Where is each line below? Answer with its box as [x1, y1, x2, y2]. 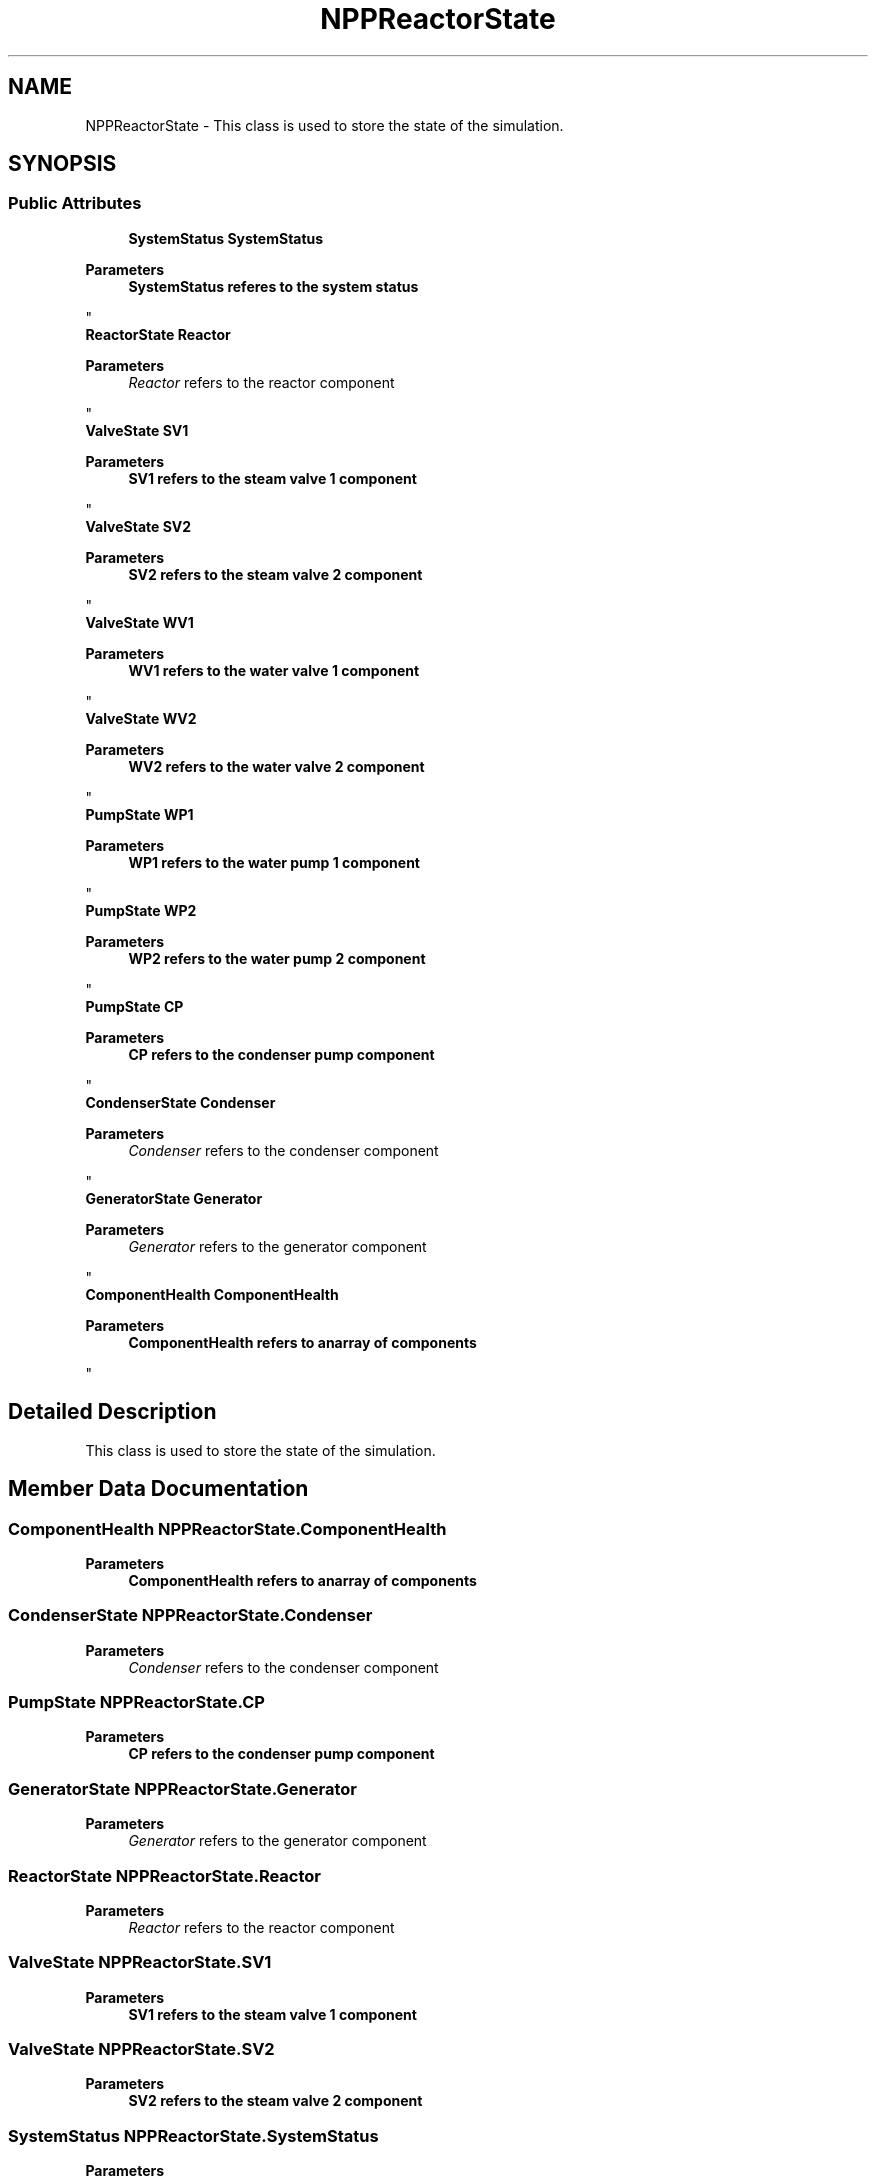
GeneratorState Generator [85, 1189, 263, 1207]
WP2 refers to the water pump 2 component [128, 949, 426, 967]
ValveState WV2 [85, 709, 197, 727]
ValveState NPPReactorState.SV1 [8, 1952, 272, 1973]
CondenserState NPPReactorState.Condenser [8, 1605, 373, 1626]
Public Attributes [8, 193, 142, 214]
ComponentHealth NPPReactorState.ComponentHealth [8, 1518, 447, 1539]
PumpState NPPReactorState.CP [8, 1692, 265, 1712]
